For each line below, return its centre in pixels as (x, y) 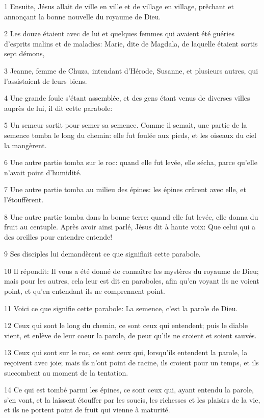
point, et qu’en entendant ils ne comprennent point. (85, 291)
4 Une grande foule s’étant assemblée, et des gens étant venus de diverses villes (127, 98)
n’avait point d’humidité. (43, 172)
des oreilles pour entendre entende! (58, 236)
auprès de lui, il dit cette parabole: (58, 108)
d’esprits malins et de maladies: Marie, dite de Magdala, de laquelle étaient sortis (131, 43)
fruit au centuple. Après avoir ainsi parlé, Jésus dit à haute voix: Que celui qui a (130, 227)
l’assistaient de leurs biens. (46, 80)
